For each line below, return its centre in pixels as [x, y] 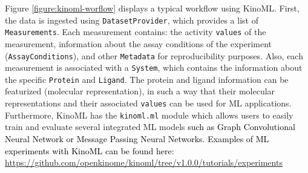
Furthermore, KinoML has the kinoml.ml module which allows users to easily [149, 115]
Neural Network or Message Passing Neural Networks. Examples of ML [137, 138]
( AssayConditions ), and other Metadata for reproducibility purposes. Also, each [154, 55]
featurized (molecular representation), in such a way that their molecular [140, 91]
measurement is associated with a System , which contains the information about [154, 67]
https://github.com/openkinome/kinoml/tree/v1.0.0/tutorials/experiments [144, 162]
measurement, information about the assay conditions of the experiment [139, 43]
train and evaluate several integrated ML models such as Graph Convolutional [150, 127]
